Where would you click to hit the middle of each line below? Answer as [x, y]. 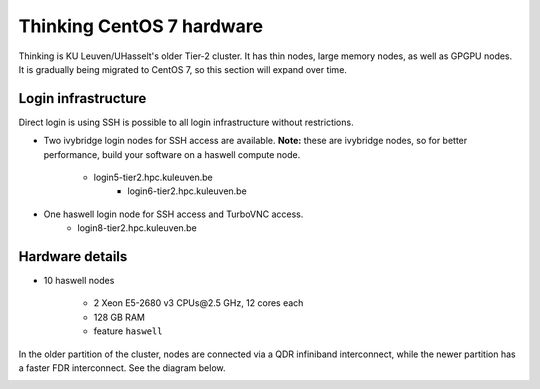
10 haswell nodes [79, 281]
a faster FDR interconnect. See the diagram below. [122, 368]
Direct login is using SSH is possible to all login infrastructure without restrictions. [186, 122]
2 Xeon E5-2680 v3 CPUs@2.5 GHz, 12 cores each [198, 303]
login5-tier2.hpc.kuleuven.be [153, 177]
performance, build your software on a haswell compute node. [172, 154]
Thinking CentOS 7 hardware [141, 26]
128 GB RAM [119, 317]
